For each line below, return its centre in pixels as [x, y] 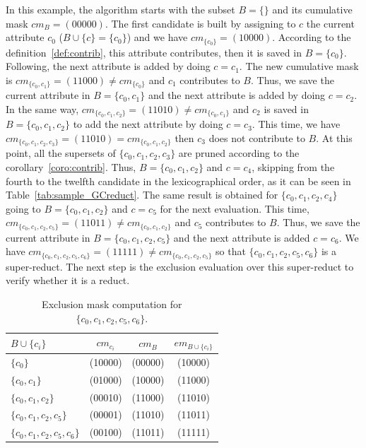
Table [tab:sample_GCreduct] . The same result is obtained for [142, 195]
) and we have [157, 37]
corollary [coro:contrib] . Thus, [71, 166]
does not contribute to [257, 137]
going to [23, 208]
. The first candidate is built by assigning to [200, 23]
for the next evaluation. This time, [235, 208]
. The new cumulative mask [299, 66]
